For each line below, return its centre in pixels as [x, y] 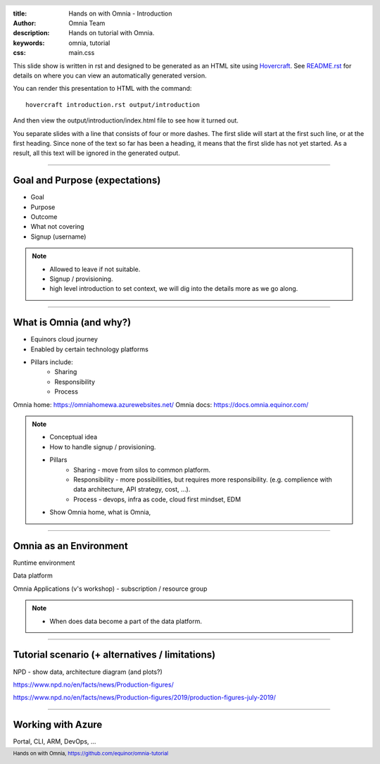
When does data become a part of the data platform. [126, 621]
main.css [82, 53]
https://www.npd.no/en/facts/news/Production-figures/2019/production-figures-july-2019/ [145, 698]
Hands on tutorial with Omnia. [112, 33]
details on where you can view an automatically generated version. [110, 75]
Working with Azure [58, 725]
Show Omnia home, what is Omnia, [100, 512]
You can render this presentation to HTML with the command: [102, 89]
